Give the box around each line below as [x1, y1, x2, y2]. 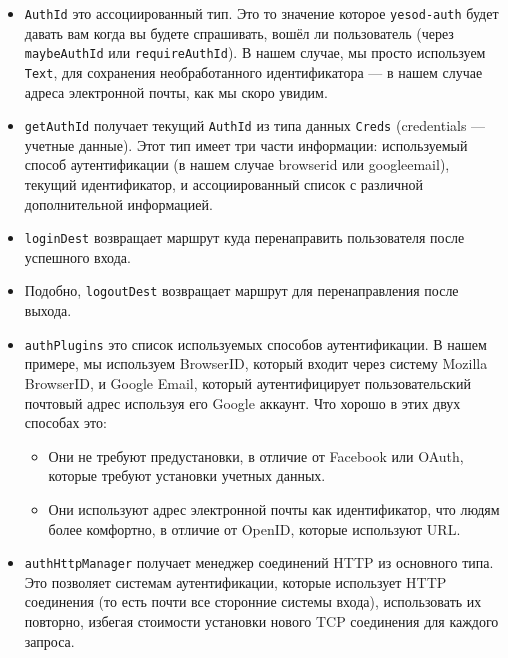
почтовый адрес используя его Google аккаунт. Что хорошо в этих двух [24, 392, 461, 413]
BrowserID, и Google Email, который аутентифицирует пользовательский [24, 372, 471, 393]
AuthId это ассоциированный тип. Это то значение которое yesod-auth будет [24, 3, 499, 23]
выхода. [24, 300, 72, 321]
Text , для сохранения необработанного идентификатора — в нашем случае [24, 61, 483, 82]
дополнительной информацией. [24, 193, 213, 214]
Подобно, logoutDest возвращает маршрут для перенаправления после [24, 280, 459, 301]
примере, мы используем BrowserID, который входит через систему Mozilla [24, 353, 488, 374]
